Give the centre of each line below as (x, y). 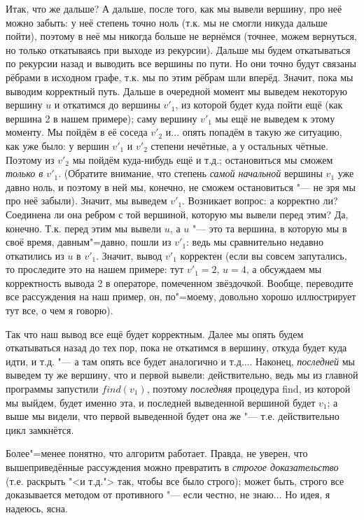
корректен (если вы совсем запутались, (264, 255)
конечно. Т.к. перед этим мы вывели (84, 228)
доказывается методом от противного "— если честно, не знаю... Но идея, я (168, 494)
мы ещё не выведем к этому (275, 118)
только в (24, 173)
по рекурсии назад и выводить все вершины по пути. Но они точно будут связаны (181, 63)
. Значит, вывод (129, 255)
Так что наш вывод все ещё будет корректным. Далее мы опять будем (155, 333)
